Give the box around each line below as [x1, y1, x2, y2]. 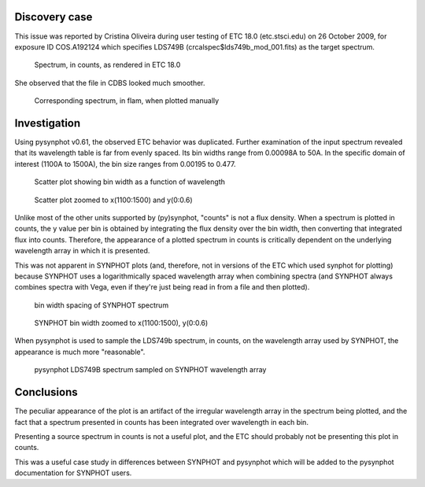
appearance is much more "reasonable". [14, 347, 146, 356]
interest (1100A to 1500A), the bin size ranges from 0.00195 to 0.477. [14, 159, 236, 168]
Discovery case [14, 10, 93, 24]
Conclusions [14, 386, 78, 399]
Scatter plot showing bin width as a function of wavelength [34, 177, 226, 186]
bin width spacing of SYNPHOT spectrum [34, 300, 169, 310]
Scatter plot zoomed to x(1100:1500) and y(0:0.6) [34, 195, 193, 205]
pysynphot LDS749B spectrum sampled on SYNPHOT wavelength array [34, 365, 267, 374]
